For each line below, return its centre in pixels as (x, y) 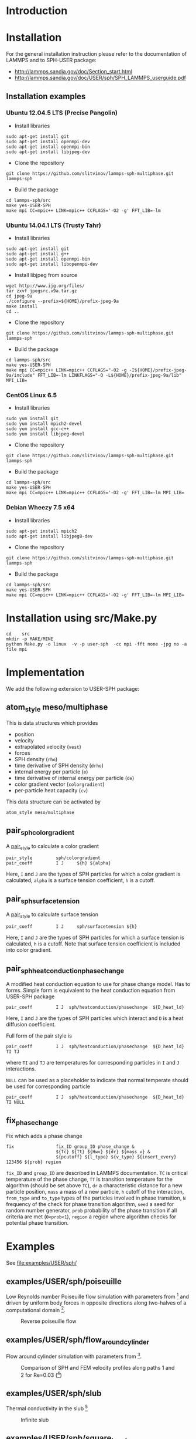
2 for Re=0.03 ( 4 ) (42, 1374)
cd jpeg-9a (19, 296)
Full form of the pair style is (39, 1036)
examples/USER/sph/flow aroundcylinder (78, 1340)
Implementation (45, 672)
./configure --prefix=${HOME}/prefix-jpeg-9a (62, 301)
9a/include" (20, 376)
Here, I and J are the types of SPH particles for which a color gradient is (93, 874)
